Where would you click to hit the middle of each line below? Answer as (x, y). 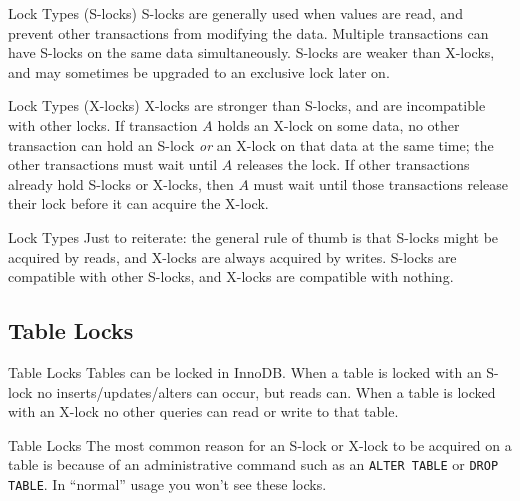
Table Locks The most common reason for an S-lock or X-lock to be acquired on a (260, 444)
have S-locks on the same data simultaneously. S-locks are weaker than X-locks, (251, 52)
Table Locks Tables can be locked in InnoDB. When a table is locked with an (245, 371)
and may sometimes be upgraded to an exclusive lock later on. (199, 71)
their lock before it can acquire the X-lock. (138, 203)
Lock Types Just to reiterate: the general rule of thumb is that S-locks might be (253, 236)
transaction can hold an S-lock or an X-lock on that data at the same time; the (251, 144)
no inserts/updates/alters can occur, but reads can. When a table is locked (266, 391)
